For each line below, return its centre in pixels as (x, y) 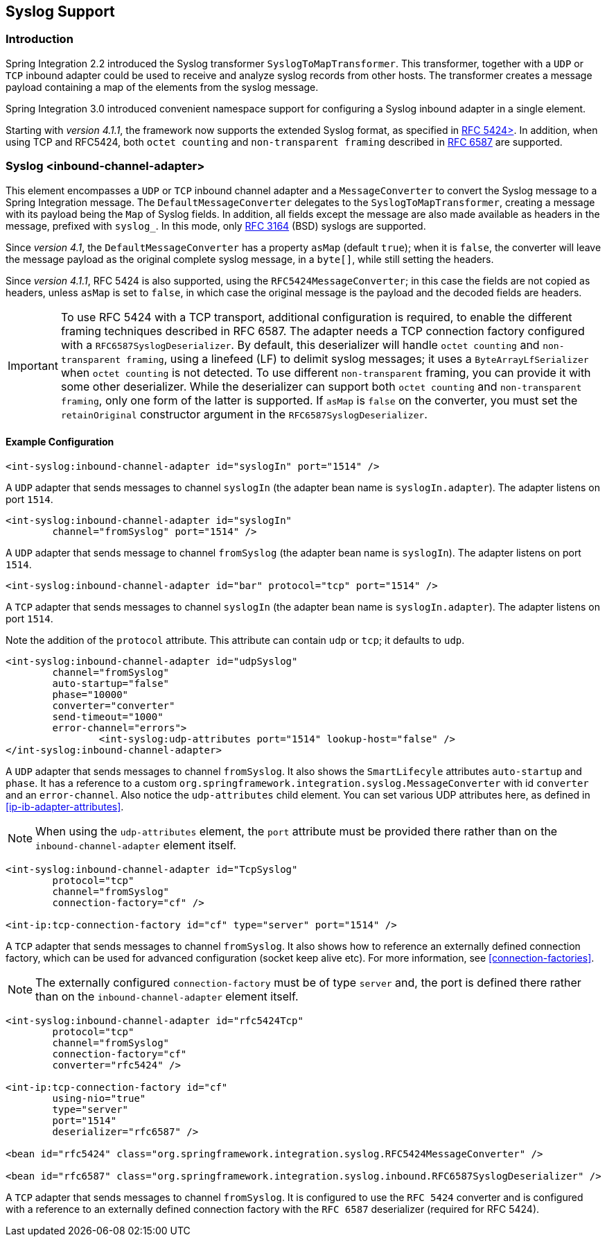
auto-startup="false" (111, 683)
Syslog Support (60, 11)
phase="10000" (90, 694)
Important (33, 365)
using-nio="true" (99, 1098)
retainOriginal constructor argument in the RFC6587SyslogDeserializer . (244, 414)
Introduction (39, 39)
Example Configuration (60, 442)
